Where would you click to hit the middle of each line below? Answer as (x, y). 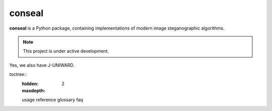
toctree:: (18, 74)
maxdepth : (33, 90)
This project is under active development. (66, 51)
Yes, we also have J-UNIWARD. (42, 65)
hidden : (30, 83)
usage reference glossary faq (52, 100)
